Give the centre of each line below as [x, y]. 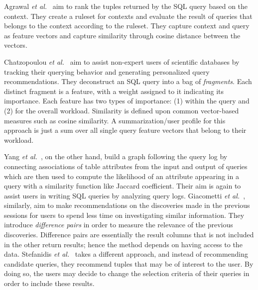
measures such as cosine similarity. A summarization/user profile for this [115, 120]
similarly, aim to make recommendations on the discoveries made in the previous [127, 205]
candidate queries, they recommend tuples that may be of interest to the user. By [129, 263]
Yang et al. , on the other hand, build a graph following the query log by [116, 156]
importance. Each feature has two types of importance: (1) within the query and [127, 101]
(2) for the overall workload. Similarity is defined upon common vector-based [122, 110]
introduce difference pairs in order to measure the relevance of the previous [119, 225]
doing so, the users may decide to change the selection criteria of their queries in [127, 273]
